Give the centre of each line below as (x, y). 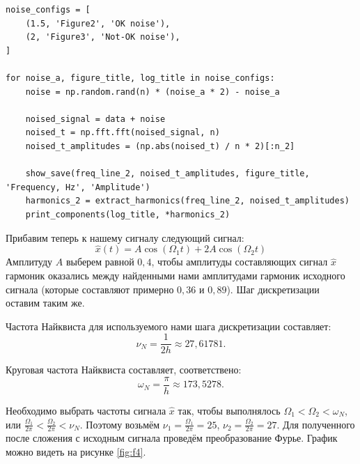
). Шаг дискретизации (273, 289)
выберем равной (100, 262)
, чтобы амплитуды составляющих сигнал (240, 262)
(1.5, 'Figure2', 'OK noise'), (98, 23)
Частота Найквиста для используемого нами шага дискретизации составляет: (169, 326)
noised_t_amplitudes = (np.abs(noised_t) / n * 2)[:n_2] (160, 146)
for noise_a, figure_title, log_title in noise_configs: (140, 78)
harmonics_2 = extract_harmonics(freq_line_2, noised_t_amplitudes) (187, 201)
